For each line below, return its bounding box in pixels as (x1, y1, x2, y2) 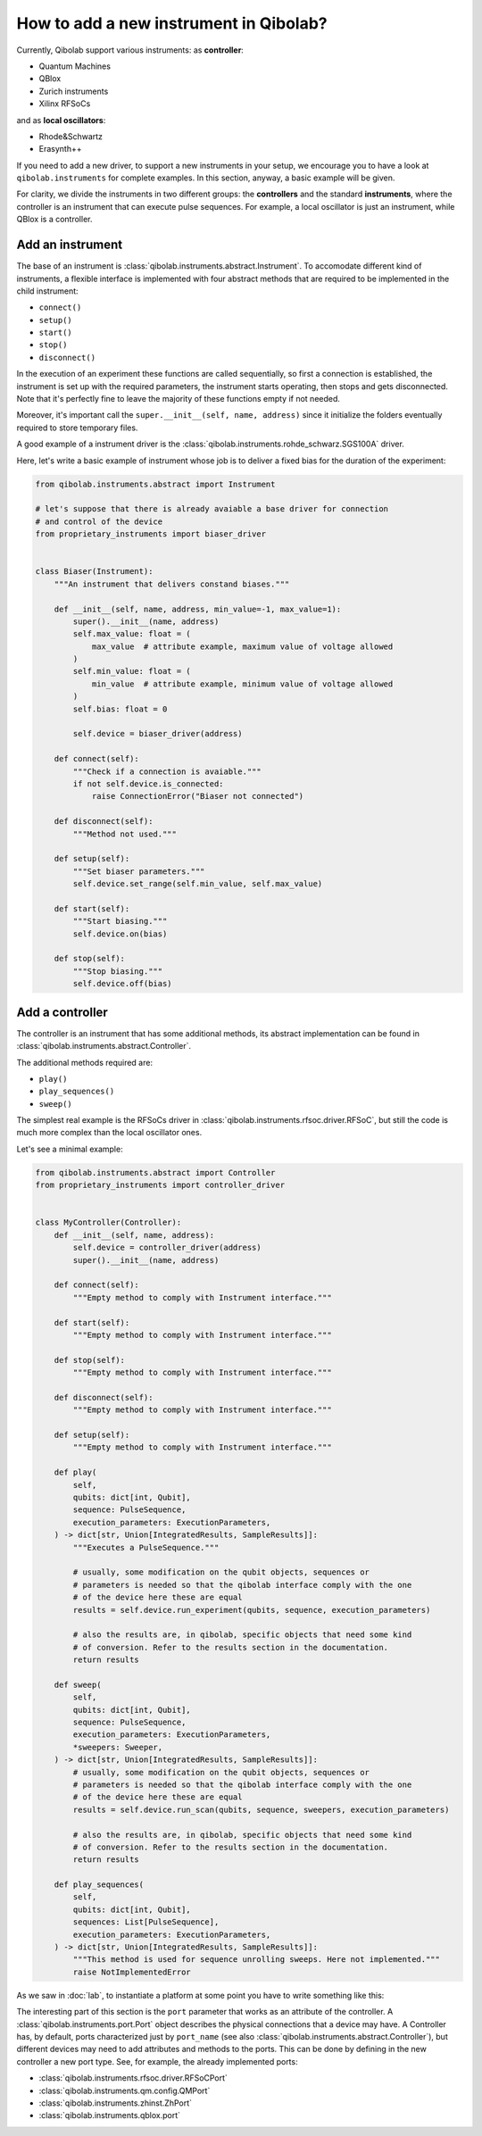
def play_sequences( (54, 1880, 145, 1890)
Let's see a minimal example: (16, 1143, 124, 1154)
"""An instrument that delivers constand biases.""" (54, 578, 290, 589)
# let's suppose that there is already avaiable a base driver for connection (35, 504, 388, 514)
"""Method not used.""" (72, 828, 178, 839)
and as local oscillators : (16, 114, 106, 125)
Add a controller (16, 1004, 109, 1019)
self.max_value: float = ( (72, 629, 191, 639)
